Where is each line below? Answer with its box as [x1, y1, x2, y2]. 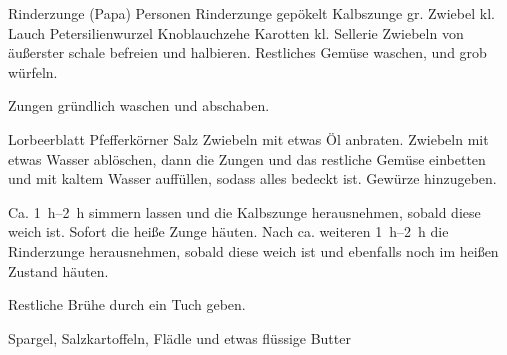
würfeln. [8, 61, 58, 82]
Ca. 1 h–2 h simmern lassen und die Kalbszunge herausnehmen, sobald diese [8, 201, 481, 222]
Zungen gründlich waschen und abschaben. [8, 95, 270, 116]
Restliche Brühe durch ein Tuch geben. [8, 294, 246, 315]
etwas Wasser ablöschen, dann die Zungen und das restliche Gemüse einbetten [8, 148, 486, 169]
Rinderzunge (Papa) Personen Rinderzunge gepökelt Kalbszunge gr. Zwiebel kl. [8, 3, 495, 23]
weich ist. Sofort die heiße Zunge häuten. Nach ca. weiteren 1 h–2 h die [8, 221, 449, 242]
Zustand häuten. [8, 260, 109, 281]
